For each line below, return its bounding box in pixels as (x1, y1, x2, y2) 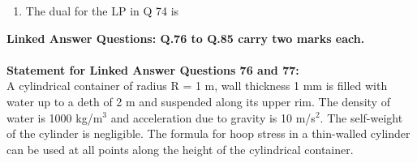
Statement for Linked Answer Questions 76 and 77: (6, 61, 299, 78)
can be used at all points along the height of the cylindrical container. (6, 140, 354, 157)
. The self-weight (320, 109, 403, 126)
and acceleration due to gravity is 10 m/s (110, 109, 316, 126)
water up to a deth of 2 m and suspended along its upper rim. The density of (6, 92, 390, 109)
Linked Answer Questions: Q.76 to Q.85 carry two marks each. (6, 29, 365, 46)
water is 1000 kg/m (6, 109, 103, 126)
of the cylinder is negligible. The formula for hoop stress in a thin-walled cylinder (6, 125, 411, 142)
